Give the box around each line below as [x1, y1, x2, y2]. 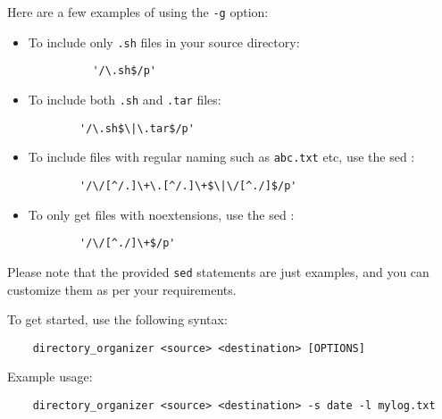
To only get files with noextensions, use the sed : [28, 205, 295, 223]
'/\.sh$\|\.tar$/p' [79, 122, 195, 135]
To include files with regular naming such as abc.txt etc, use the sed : [28, 147, 415, 166]
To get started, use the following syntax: [7, 310, 228, 329]
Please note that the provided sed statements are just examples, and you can [7, 262, 429, 281]
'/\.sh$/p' [92, 64, 156, 78]
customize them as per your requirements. [7, 280, 237, 298]
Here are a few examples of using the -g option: [7, 3, 269, 21]
